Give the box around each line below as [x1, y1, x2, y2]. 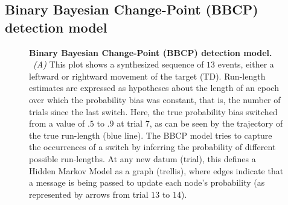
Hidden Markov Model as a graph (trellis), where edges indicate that [29, 164, 284, 177]
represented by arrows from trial [29, 188, 149, 200]
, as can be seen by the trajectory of [149, 117, 283, 130]
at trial [117, 117, 142, 130]
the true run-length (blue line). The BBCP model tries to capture [29, 128, 272, 141]
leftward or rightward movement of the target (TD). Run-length [29, 69, 266, 82]
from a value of [29, 117, 85, 130]
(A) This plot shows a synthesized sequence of [33, 58, 204, 71]
